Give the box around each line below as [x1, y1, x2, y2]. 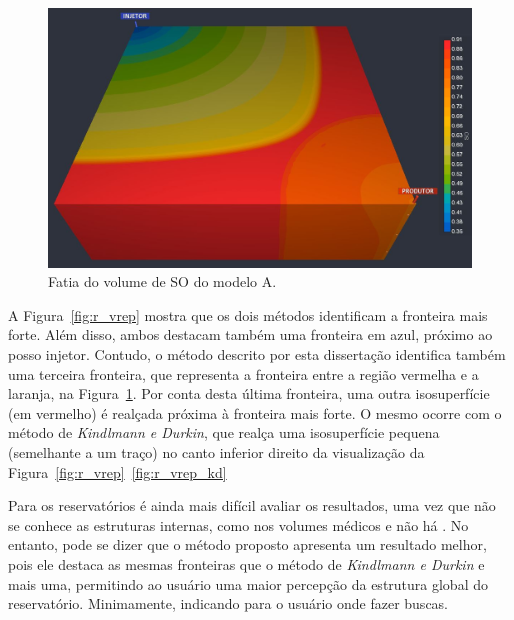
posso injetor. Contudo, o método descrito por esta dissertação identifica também [8, 343, 506, 364]
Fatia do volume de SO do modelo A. [48, 271, 277, 292]
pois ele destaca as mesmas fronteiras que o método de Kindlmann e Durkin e [8, 553, 485, 574]
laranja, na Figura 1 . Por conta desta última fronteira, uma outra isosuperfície [8, 383, 490, 404]
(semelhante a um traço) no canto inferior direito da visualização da [8, 441, 425, 462]
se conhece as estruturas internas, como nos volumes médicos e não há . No [8, 514, 469, 535]
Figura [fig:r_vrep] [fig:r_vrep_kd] [8, 461, 227, 482]
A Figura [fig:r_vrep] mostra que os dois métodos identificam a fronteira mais [8, 304, 488, 325]
